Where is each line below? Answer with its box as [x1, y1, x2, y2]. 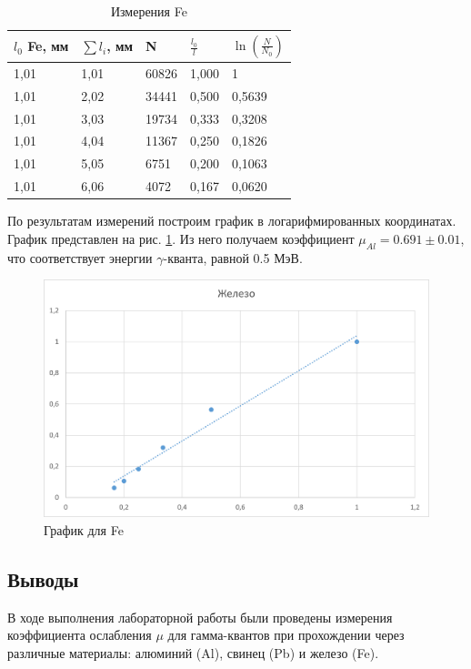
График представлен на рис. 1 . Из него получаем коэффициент [7, 228, 355, 248]
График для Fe [44, 521, 124, 539]
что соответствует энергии [7, 248, 153, 267]
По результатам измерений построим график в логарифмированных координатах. [7, 211, 456, 230]
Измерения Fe [110, 2, 187, 20]
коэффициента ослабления [7, 625, 152, 644]
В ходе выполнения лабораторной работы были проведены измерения [7, 607, 393, 626]
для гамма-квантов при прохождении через [167, 625, 405, 644]
